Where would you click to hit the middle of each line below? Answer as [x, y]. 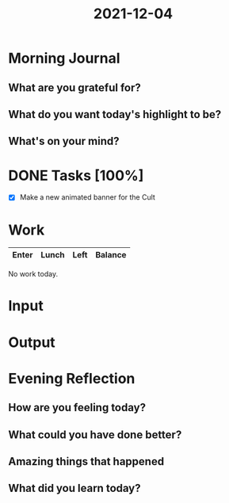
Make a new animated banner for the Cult [88, 197]
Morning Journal [64, 58]
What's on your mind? [64, 141]
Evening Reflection [72, 378]
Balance [111, 255]
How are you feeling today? [77, 408]
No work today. [33, 274]
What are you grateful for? [74, 88]
